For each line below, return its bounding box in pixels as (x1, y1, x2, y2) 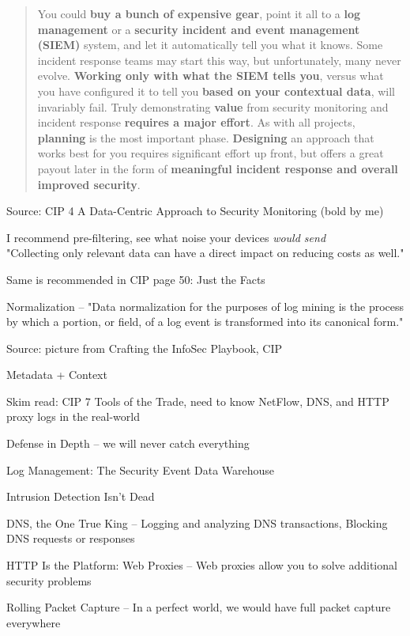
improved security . (37, 176, 141, 192)
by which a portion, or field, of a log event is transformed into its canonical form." (6, 313, 404, 330)
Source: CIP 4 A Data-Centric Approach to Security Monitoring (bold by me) (6, 203, 384, 219)
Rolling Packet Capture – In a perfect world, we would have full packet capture (6, 599, 391, 615)
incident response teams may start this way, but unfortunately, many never (37, 51, 401, 68)
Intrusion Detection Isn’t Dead (6, 488, 155, 505)
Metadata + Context (6, 366, 107, 383)
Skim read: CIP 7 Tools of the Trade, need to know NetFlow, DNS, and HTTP (6, 392, 389, 409)
